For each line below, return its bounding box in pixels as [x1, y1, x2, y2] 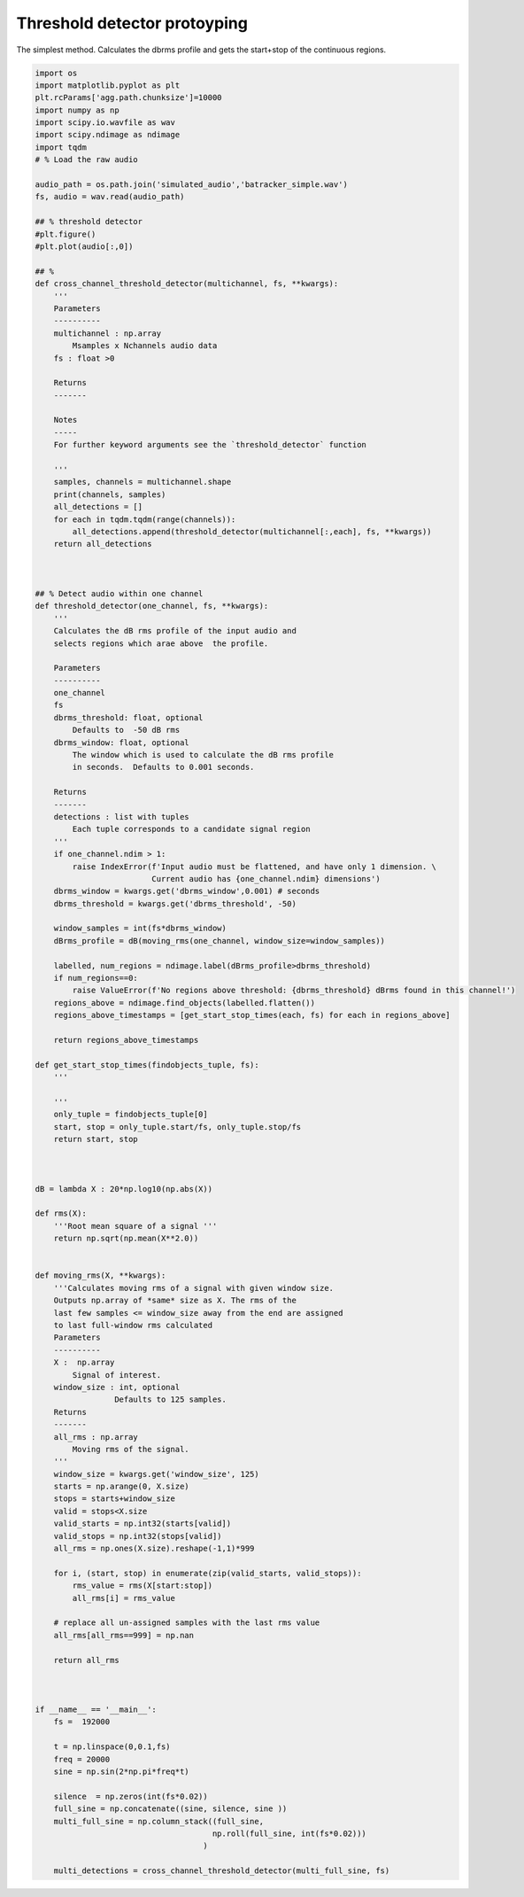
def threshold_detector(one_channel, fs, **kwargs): [35, 601, 269, 611]
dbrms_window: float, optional [53, 737, 189, 748]
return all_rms [53, 1655, 119, 1665]
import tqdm [35, 142, 88, 152]
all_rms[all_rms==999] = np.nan [53, 1630, 195, 1640]
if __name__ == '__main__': [35, 1705, 157, 1714]
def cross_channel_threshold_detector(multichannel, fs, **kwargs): [35, 279, 339, 289]
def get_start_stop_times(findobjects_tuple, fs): [35, 1060, 260, 1069]
